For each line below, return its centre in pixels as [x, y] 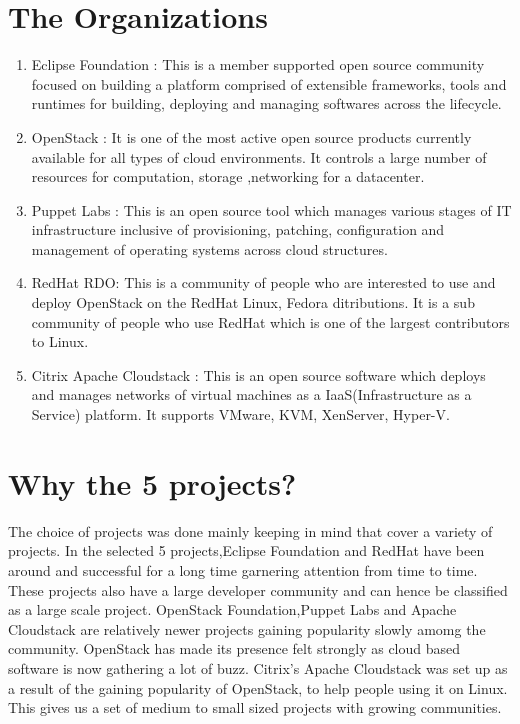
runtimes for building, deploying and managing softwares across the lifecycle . [266, 103]
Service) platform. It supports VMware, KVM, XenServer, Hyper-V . [240, 414]
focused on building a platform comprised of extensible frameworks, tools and [269, 83]
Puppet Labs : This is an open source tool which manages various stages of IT [271, 209]
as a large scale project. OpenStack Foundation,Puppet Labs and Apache [232, 609]
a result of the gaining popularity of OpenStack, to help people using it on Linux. [258, 687]
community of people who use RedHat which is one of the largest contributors [270, 321]
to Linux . [60, 341]
